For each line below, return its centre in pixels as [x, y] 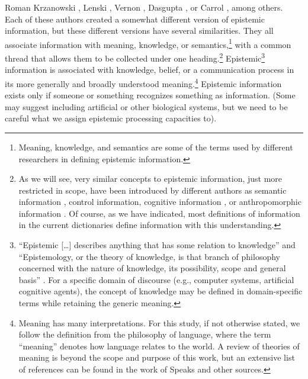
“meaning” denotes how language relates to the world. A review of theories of [159, 346]
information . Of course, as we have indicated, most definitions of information [159, 213]
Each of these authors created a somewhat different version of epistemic [135, 19]
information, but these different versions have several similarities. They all [139, 30]
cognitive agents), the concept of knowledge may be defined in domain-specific [161, 291]
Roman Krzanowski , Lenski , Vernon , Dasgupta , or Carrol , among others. [144, 7]
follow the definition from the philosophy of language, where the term [145, 334]
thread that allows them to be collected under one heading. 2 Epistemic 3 [135, 57]
